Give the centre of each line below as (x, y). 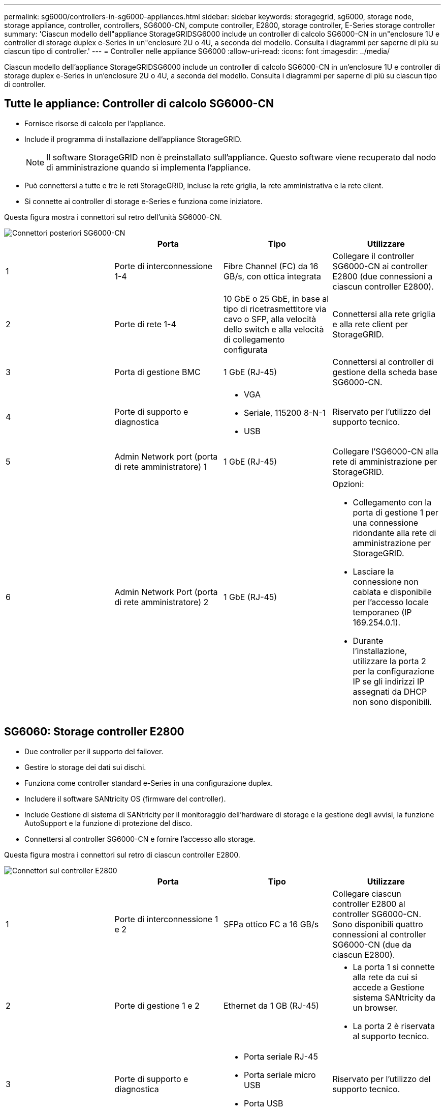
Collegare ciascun (367, 893)
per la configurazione (393, 671)
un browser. (375, 1007)
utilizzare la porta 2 (389, 661)
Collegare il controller (373, 256)
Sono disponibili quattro (378, 924)
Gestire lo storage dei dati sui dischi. (85, 767)
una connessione (386, 522)
